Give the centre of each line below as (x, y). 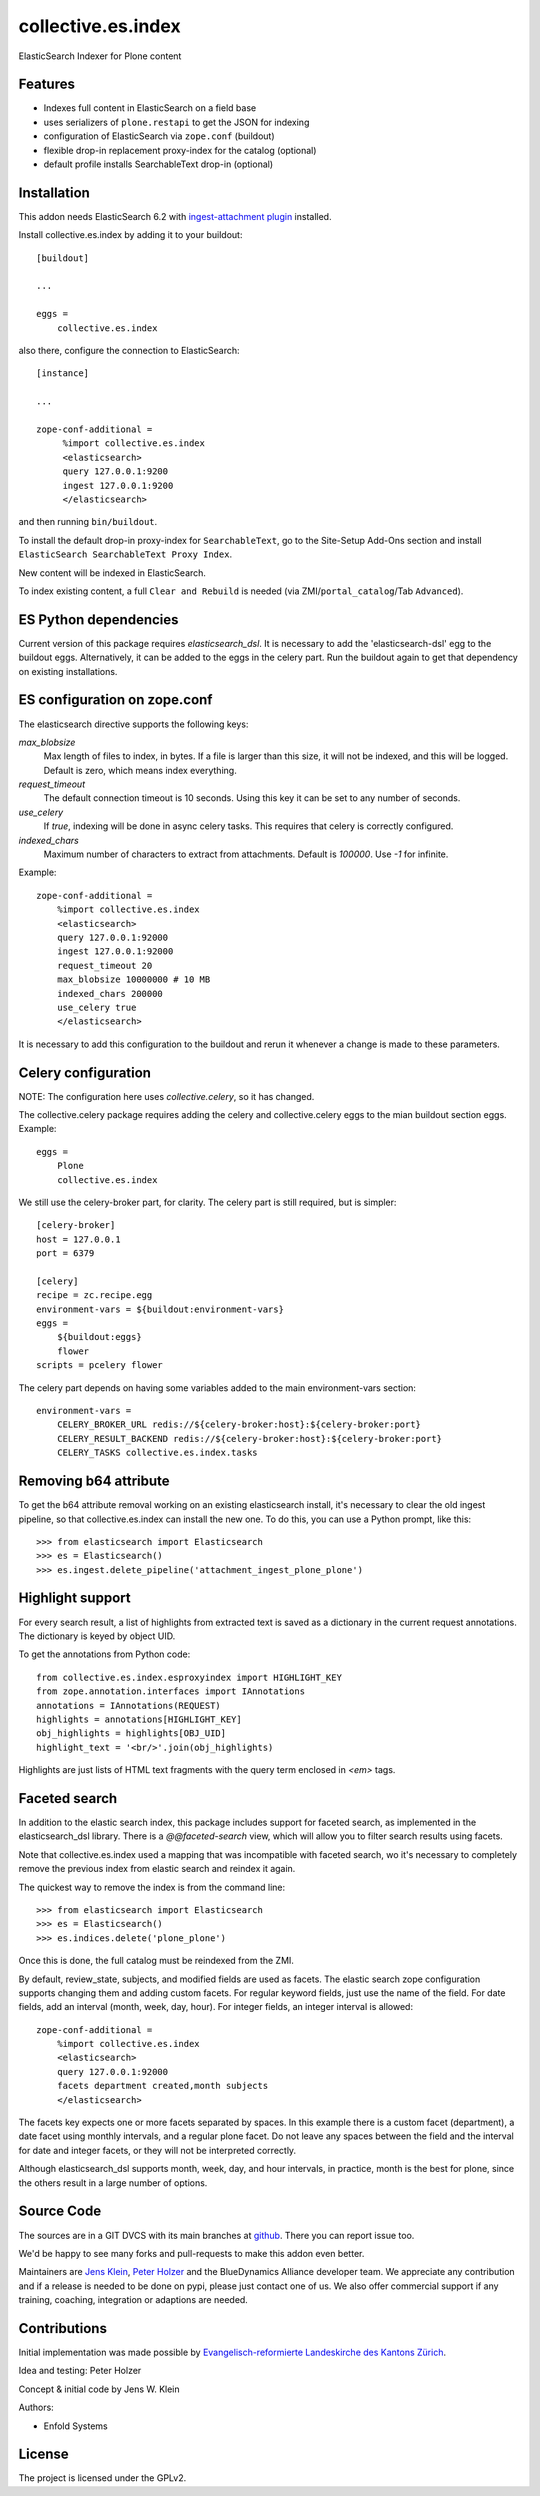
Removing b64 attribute (94, 1481)
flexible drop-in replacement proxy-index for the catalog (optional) (180, 150)
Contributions (62, 2328)
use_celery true (96, 1007)
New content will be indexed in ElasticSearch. (112, 572)
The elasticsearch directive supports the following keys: (133, 724)
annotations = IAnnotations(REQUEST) (129, 1705)
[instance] (63, 373)
